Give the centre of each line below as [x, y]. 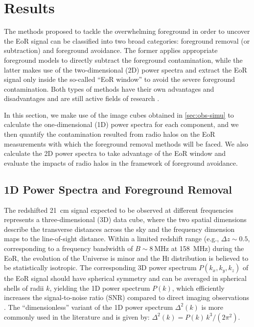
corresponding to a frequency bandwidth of [69, 248]
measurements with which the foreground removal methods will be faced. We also [126, 143]
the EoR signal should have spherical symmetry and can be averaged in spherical [125, 278]
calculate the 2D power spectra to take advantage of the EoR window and [115, 153]
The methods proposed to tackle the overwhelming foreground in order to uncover [127, 31]
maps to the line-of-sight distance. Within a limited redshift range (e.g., [112, 239]
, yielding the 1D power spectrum [100, 288]
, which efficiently [198, 288]
